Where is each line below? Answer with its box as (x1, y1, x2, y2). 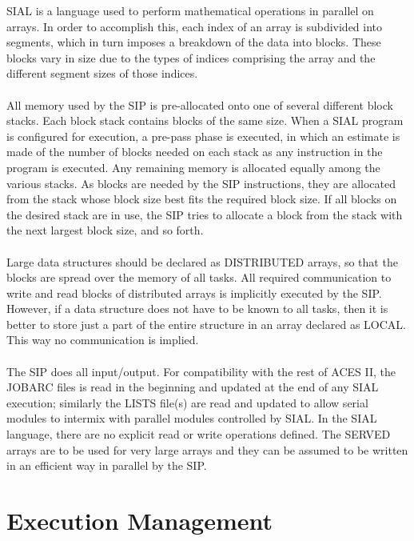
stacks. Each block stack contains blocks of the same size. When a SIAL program (6, 112, 404, 129)
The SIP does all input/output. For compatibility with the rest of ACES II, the (6, 363, 396, 379)
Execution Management (6, 504, 273, 536)
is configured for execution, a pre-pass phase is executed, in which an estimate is (6, 127, 400, 144)
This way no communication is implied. (6, 331, 199, 348)
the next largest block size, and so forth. (6, 222, 204, 238)
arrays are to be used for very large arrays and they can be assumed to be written (6, 441, 408, 458)
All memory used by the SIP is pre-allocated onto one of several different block (6, 96, 393, 113)
